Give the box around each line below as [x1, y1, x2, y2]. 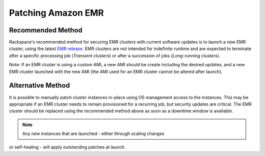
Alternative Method [9, 81, 70, 90]
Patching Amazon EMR [9, 7, 104, 18]
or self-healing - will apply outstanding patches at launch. [9, 144, 126, 150]
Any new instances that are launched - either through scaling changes [22, 130, 164, 137]
